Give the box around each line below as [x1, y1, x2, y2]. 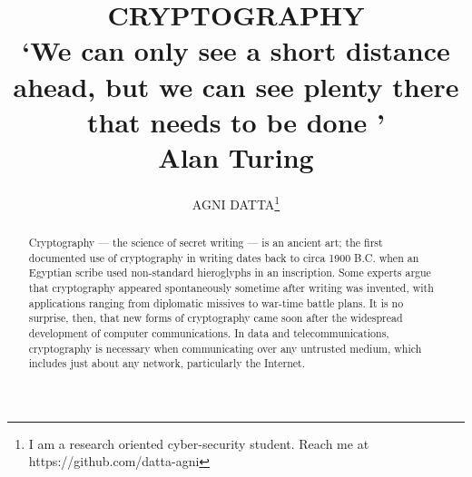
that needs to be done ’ [87, 102, 385, 140]
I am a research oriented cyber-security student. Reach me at [28, 433, 369, 453]
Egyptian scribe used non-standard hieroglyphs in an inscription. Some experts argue [28, 265, 431, 280]
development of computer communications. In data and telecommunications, [28, 325, 389, 340]
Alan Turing [158, 138, 314, 175]
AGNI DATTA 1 [192, 191, 280, 213]
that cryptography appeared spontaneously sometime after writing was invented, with [28, 279, 434, 295]
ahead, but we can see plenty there [13, 67, 459, 104]
